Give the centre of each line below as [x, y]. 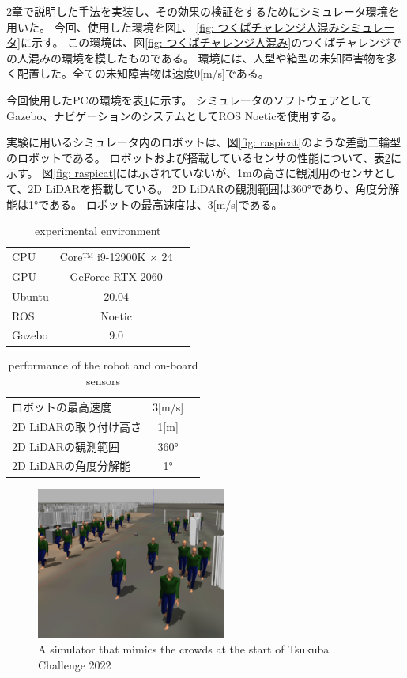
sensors [104, 381]
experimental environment [98, 231]
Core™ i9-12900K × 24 [116, 256]
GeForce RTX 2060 [116, 276]
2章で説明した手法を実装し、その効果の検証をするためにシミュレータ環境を [203, 11]
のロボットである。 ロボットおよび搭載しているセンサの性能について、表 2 [198, 157]
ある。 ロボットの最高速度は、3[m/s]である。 [166, 204]
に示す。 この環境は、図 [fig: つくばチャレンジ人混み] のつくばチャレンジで [211, 42]
